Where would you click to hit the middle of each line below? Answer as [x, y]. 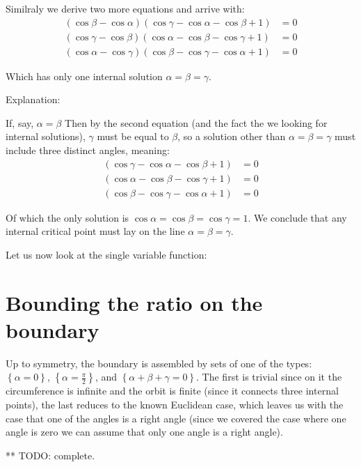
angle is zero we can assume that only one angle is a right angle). [144, 432]
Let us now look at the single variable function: [106, 254]
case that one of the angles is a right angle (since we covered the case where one [176, 418]
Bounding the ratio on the [134, 302]
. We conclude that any [297, 217]
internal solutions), [46, 136]
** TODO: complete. [50, 455]
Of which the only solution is [67, 217]
